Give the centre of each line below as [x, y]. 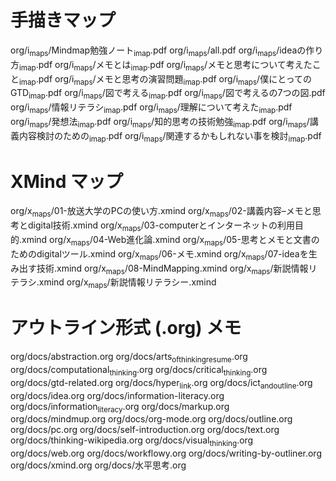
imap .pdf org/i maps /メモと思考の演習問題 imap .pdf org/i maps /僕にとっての [166, 79]
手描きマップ [63, 20]
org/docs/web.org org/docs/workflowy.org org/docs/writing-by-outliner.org [166, 453]
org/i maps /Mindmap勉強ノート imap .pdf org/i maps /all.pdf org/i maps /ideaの [158, 51]
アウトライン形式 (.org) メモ [126, 328]
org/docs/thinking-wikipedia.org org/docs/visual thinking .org [132, 441]
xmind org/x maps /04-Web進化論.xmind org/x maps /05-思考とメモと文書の [170, 241]
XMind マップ [67, 181]
